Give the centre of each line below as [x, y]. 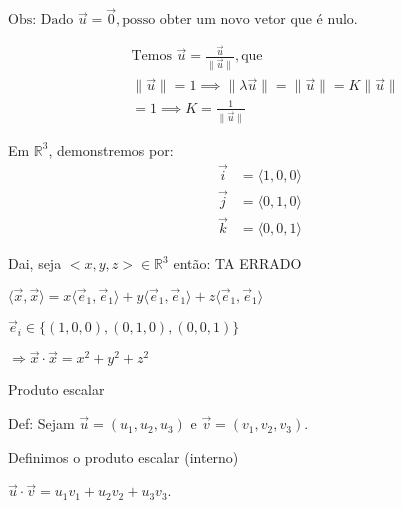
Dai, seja [35, 263]
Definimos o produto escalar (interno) [123, 456]
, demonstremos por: [111, 149]
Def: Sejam [41, 423]
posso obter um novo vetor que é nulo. [240, 20]
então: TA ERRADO [237, 263]
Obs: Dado [41, 20]
